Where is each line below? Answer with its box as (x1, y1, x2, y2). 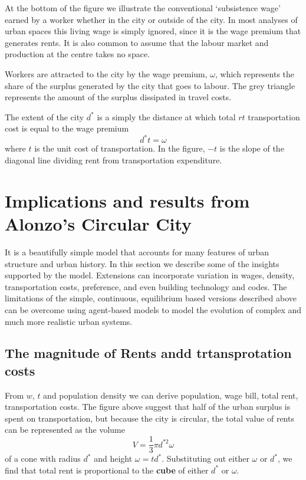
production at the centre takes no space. (5, 48, 150, 60)
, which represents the (215, 67, 295, 80)
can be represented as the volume (5, 423, 125, 436)
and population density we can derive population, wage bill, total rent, (43, 389, 298, 401)
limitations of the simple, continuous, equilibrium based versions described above (5, 292, 297, 304)
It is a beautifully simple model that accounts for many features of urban (5, 245, 269, 258)
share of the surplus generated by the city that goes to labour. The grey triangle (5, 79, 295, 91)
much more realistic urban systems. (5, 315, 133, 327)
